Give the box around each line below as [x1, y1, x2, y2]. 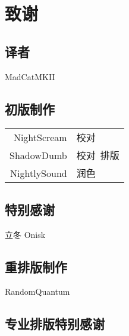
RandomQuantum [5, 285, 70, 298]
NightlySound [10, 166, 67, 180]
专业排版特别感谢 [5, 314, 105, 333]
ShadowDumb [10, 148, 67, 162]
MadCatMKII [5, 70, 55, 83]
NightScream [13, 130, 67, 144]
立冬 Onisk [5, 228, 46, 240]
